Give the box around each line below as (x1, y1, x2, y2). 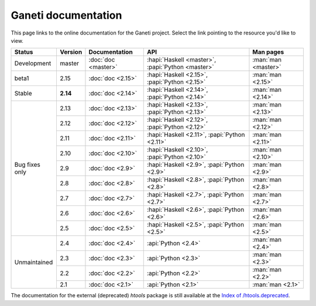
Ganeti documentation (11, 9, 122, 22)
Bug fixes (14, 161, 40, 169)
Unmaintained (14, 258, 53, 266)
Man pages (252, 48, 284, 56)
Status (14, 48, 33, 56)
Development (14, 59, 51, 67)
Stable (14, 90, 32, 98)
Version (60, 48, 83, 56)
